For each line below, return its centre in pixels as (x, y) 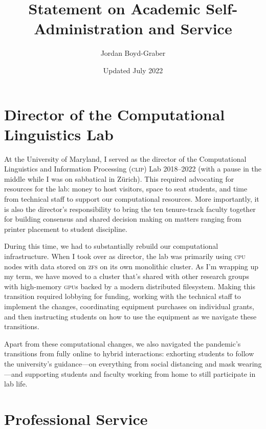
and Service (190, 28)
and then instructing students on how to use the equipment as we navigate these (130, 316)
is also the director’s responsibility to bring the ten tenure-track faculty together (130, 209)
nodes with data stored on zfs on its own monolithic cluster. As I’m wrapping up (131, 266)
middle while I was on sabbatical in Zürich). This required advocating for (119, 178)
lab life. (16, 384)
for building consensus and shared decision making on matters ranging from (123, 219)
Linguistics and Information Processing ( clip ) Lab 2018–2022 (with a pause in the (133, 169)
